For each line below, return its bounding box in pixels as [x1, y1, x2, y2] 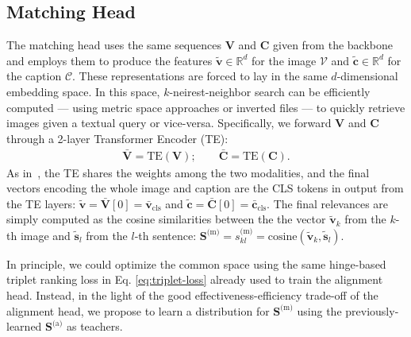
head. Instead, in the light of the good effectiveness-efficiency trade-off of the [6, 286, 378, 303]
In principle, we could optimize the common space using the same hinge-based [6, 255, 386, 272]
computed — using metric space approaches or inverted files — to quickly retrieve [6, 99, 405, 115]
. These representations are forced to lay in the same [72, 68, 328, 84]
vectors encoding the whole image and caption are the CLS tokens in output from [6, 180, 404, 196]
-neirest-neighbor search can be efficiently [169, 83, 371, 99]
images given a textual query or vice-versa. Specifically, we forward [6, 114, 332, 131]
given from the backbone [273, 37, 393, 53]
